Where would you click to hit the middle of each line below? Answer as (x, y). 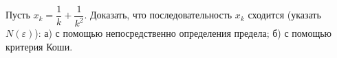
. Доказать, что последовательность (158, 15)
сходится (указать (284, 15)
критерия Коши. (39, 46)
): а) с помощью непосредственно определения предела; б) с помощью (183, 33)
